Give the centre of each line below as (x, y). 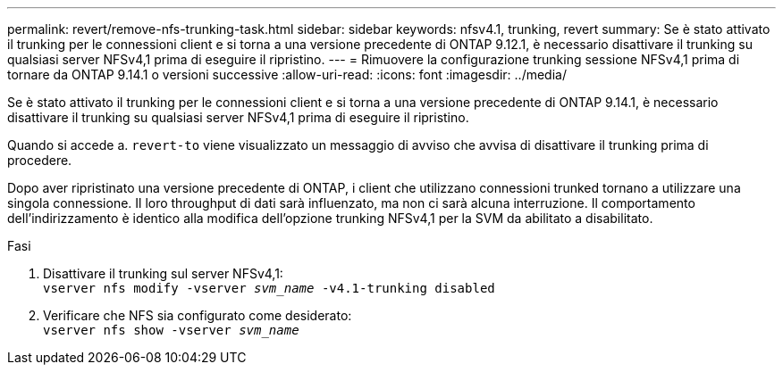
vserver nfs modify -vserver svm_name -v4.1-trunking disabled (269, 288)
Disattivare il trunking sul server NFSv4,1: (163, 273)
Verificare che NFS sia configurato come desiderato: (198, 315)
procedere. (40, 160)
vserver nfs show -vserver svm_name (171, 330)
